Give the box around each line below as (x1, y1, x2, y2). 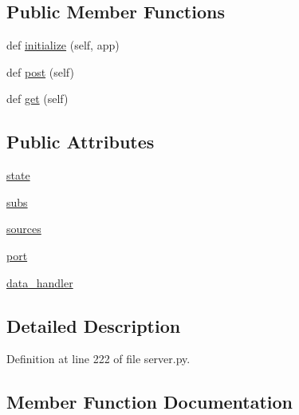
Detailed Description (6, 313, 181, 338)
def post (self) (6, 63, 74, 80)
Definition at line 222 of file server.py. (6, 350, 191, 367)
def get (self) (6, 90, 69, 107)
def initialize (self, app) (6, 37, 120, 53)
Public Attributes (6, 129, 155, 154)
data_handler (6, 274, 73, 290)
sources (6, 220, 41, 237)
